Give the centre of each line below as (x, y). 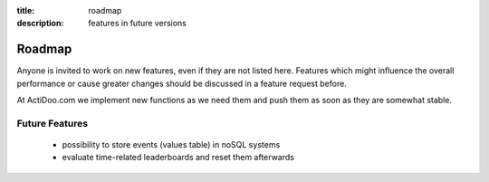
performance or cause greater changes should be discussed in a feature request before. (182, 83)
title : (26, 10)
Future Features (53, 123)
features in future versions (138, 24)
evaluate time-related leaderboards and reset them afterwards (178, 158)
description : (40, 24)
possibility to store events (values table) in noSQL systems (171, 145)
